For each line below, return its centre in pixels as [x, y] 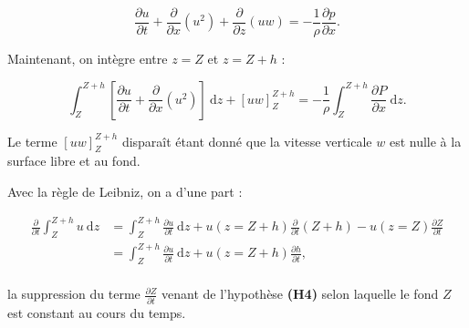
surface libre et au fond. [74, 161]
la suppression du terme [74, 294]
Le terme [32, 141]
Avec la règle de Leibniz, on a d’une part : [125, 192]
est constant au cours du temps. [97, 312]
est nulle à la [425, 141]
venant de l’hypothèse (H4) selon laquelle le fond [300, 294]
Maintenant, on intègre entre [88, 59]
